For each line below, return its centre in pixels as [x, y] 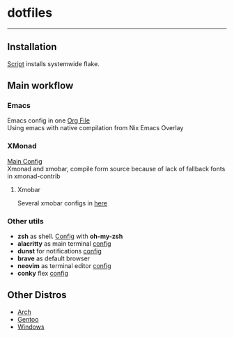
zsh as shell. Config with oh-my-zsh [70, 236]
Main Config [25, 161]
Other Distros [37, 295]
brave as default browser [54, 258]
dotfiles [30, 13]
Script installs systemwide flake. [53, 63]
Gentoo [28, 319]
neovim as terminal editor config [64, 266]
